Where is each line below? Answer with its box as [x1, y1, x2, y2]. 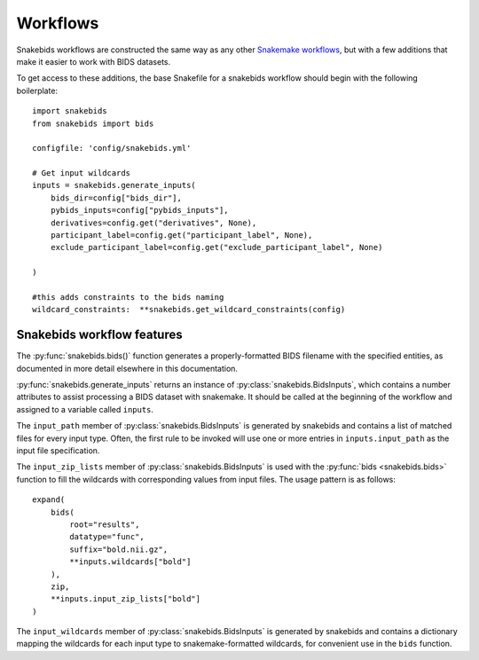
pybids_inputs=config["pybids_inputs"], [50, 205, 230, 216]
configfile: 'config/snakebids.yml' [32, 143, 192, 153]
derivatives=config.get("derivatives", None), [50, 217, 257, 228]
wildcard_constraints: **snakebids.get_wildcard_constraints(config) [32, 304, 346, 315]
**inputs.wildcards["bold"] [69, 557, 192, 567]
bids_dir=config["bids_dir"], [50, 192, 182, 203]
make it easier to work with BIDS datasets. [16, 56, 171, 67]
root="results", [69, 519, 140, 530]
